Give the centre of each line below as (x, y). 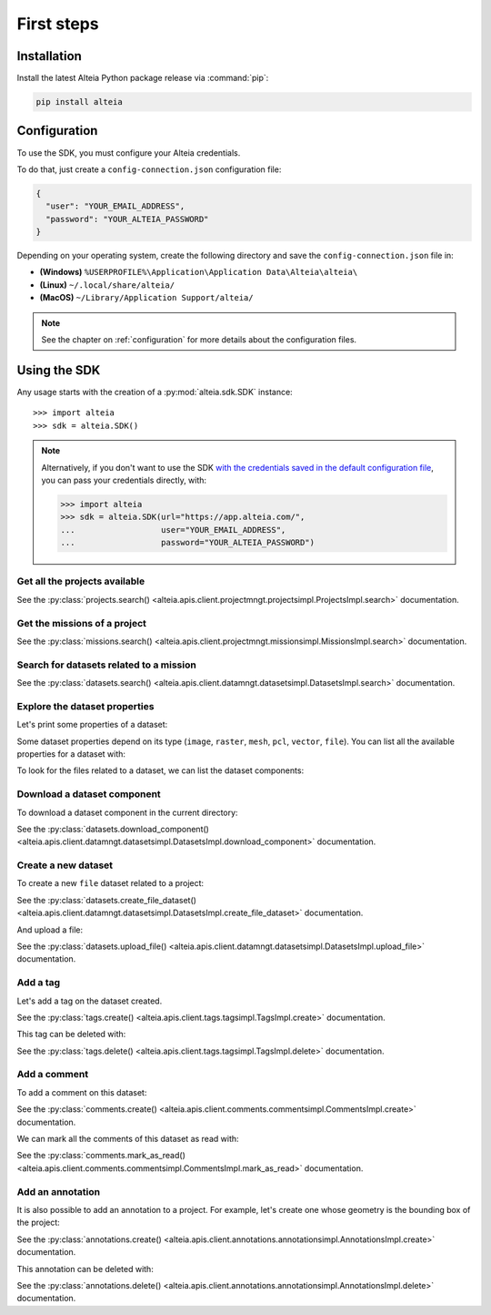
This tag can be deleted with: (71, 1035)
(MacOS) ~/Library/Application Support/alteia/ (146, 298)
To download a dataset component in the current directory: (127, 812)
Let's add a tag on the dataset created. (90, 1001)
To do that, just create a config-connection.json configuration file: (149, 169)
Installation (49, 56)
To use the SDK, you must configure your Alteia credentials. (129, 153)
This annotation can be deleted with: (85, 1269)
